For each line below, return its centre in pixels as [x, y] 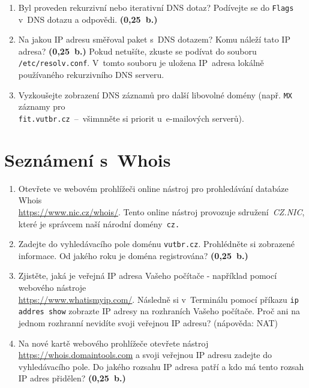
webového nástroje [52, 287]
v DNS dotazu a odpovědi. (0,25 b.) [88, 19]
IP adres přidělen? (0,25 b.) [72, 378]
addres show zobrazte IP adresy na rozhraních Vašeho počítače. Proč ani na [159, 311]
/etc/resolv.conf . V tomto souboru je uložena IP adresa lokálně [141, 63]
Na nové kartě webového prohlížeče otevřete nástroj [113, 343]
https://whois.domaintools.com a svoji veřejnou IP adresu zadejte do [145, 355]
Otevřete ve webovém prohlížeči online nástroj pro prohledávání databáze [153, 188]
